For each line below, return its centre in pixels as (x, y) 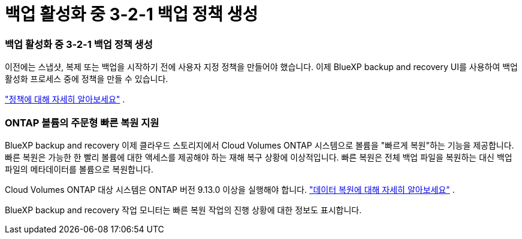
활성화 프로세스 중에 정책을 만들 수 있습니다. (87, 79)
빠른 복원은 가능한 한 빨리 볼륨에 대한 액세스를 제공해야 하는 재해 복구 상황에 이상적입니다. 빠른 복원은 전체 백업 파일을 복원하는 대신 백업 (259, 157)
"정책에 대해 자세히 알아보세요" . (65, 99)
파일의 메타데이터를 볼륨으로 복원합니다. (79, 169)
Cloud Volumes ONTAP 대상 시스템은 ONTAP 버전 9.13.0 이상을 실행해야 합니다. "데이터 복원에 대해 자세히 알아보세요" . (230, 189)
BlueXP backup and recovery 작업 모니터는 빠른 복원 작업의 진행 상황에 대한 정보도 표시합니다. (183, 210)
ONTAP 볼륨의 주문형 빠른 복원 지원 (82, 122)
